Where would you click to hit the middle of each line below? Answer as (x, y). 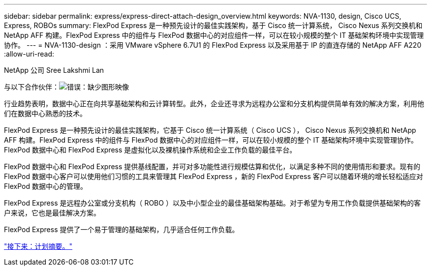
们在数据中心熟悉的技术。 (45, 113)
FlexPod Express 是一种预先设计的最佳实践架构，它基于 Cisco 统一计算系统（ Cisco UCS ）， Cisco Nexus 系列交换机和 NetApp (210, 130)
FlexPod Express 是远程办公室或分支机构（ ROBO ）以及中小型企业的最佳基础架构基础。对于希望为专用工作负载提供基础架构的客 (212, 203)
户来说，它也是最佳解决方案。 (52, 213)
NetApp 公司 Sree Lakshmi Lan (54, 70)
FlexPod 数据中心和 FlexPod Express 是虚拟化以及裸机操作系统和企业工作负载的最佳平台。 (150, 150)
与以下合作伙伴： (31, 87)
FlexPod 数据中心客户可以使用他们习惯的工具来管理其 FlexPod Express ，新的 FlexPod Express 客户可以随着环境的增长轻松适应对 (214, 176)
